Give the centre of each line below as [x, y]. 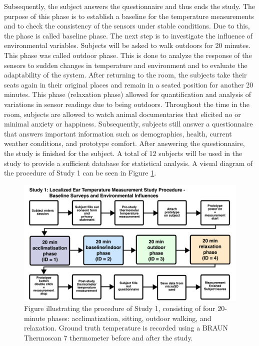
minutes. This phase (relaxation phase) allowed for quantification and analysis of [128, 94]
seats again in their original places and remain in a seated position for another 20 [129, 84]
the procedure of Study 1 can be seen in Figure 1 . [80, 173]
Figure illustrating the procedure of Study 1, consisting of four [120, 308]
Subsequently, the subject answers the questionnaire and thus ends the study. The [129, 6]
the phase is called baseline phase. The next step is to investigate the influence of [128, 35]
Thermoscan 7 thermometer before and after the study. [108, 337]
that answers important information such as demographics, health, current [118, 133]
